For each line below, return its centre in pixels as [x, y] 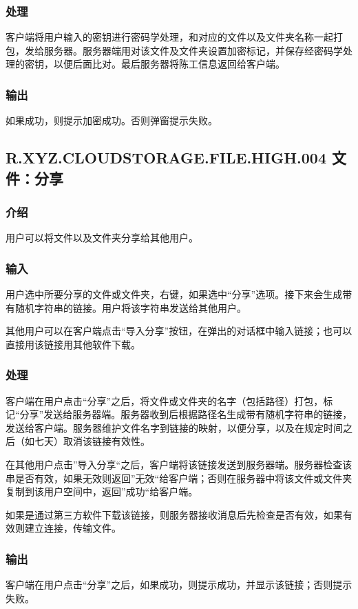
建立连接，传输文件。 [73, 528]
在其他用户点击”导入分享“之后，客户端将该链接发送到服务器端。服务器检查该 [179, 464]
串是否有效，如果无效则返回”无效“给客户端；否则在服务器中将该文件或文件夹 [179, 478]
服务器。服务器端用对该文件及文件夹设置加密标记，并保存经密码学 [193, 50]
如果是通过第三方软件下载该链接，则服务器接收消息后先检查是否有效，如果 [174, 514]
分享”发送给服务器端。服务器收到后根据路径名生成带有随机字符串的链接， [186, 414]
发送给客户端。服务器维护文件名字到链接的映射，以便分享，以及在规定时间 [174, 427]
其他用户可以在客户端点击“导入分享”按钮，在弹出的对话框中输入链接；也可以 [179, 331]
